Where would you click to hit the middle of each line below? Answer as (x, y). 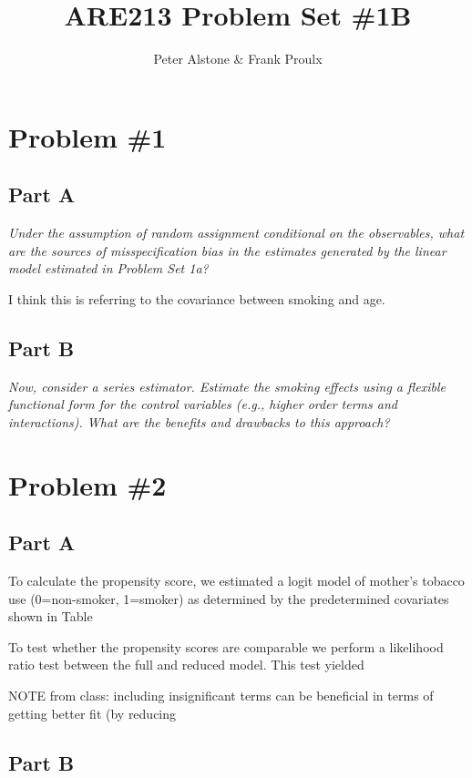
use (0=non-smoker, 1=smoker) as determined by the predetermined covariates (229, 598)
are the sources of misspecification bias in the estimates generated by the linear (227, 250)
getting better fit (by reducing (92, 713)
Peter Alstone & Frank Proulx (238, 59)
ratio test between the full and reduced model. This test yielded (186, 665)
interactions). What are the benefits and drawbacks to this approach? (199, 421)
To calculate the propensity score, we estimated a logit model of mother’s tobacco (236, 581)
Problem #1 (87, 136)
